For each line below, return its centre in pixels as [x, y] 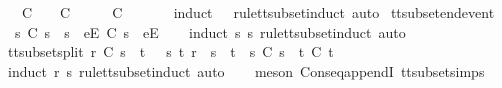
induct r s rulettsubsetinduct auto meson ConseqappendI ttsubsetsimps [246, 70]
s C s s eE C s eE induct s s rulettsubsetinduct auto [210, 31]
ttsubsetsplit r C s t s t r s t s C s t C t [170, 51]
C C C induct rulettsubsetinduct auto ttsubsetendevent [258, 12]
